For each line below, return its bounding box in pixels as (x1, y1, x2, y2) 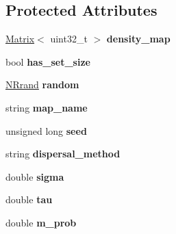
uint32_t (50, 31, 88, 46)
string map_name (5, 100, 88, 114)
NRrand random (5, 77, 79, 92)
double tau (5, 192, 53, 207)
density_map (106, 31, 171, 46)
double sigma (5, 169, 64, 183)
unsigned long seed (5, 123, 87, 138)
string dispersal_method (5, 146, 121, 161)
